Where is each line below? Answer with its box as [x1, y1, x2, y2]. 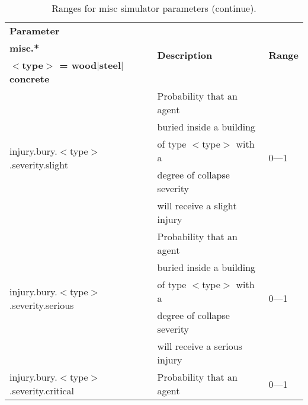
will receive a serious [157, 339, 242, 353]
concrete [9, 72, 50, 85]
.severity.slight [9, 157, 68, 171]
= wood [59, 58, 97, 72]
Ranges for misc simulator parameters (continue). [52, 1, 256, 15]
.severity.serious [9, 298, 74, 312]
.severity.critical [9, 384, 75, 397]
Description [157, 47, 213, 62]
